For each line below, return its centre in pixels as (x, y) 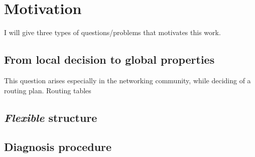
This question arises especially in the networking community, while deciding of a (127, 80)
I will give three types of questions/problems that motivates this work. (112, 32)
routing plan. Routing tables (48, 90)
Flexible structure (51, 117)
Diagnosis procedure (58, 147)
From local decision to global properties (109, 59)
